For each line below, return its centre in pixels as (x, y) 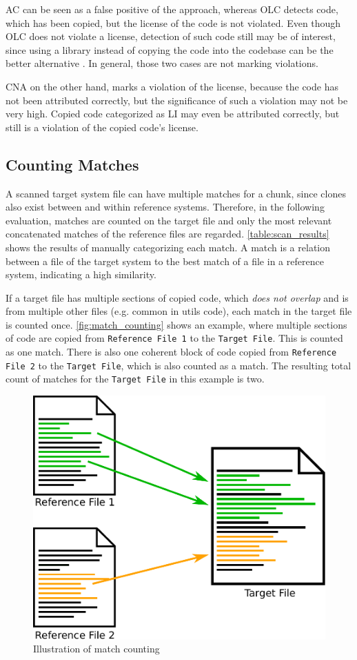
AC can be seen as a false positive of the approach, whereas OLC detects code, (172, 9)
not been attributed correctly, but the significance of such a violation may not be (177, 100)
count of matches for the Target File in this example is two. (135, 379)
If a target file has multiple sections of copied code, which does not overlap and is (177, 297)
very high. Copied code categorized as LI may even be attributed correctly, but (173, 114)
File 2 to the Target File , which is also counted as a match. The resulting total (178, 365)
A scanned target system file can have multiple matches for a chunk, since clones (176, 193)
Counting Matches (72, 164)
